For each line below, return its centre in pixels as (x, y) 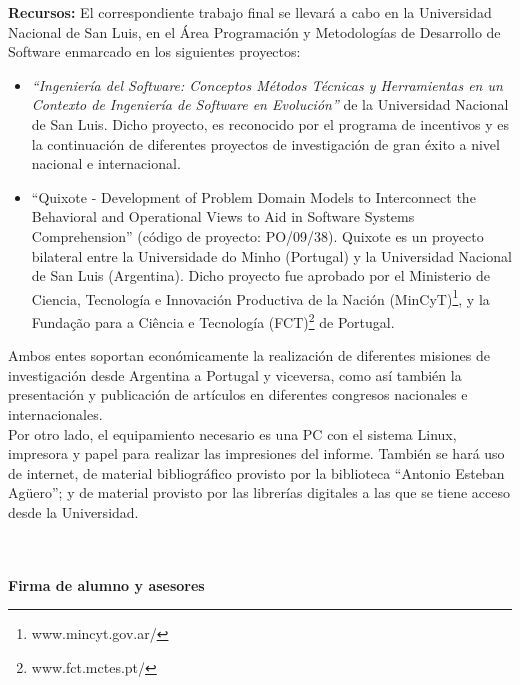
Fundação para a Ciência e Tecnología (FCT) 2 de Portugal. (213, 320)
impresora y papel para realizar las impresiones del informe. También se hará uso (256, 453)
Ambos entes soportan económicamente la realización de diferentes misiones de (249, 355)
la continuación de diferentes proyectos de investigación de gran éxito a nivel (265, 143)
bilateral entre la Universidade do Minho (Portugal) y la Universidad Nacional (271, 255)
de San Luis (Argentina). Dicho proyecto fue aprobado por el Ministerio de (260, 275)
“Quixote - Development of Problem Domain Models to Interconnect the (253, 196)
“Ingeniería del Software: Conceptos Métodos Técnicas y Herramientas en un (267, 84)
